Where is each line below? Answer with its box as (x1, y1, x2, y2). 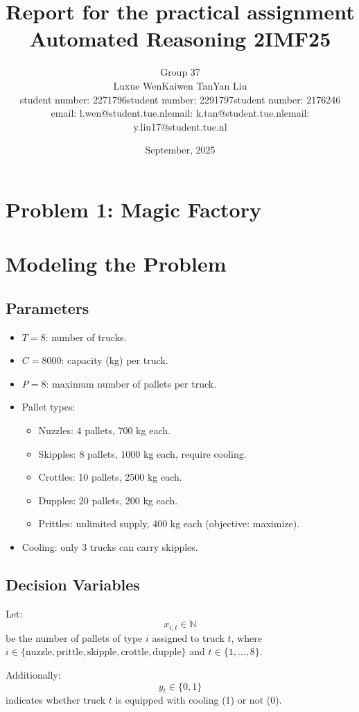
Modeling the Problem (6, 249, 227, 278)
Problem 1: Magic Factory (6, 194, 261, 223)
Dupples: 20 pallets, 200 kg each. (38, 492, 178, 507)
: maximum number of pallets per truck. (46, 376, 217, 390)
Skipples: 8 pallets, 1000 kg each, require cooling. (38, 446, 247, 461)
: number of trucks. (45, 329, 127, 344)
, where (231, 630, 262, 645)
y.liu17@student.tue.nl (133, 119, 227, 133)
